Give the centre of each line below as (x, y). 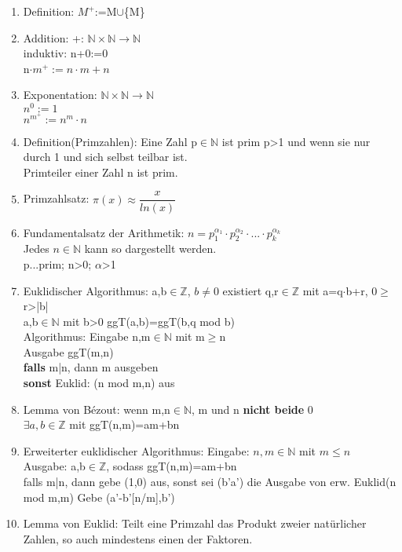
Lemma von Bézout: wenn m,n (97, 409)
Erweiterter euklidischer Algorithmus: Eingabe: (136, 450)
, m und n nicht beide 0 (252, 409)
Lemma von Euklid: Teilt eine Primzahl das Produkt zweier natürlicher (195, 523)
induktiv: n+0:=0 (66, 53)
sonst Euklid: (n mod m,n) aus (99, 383)
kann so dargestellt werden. (150, 249)
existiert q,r (250, 290)
